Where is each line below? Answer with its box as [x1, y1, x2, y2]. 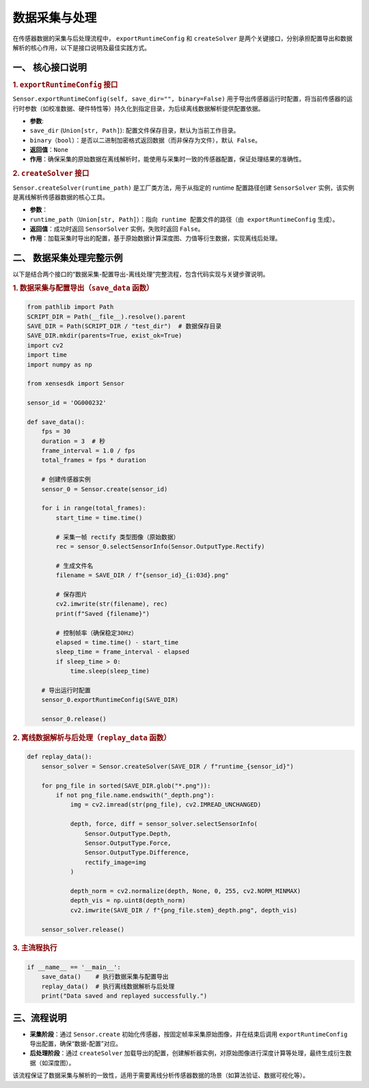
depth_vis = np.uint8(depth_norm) [70, 897, 186, 904]
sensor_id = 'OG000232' [27, 399, 107, 407]
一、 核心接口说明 [12, 62, 87, 73]
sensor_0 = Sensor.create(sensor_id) [41, 485, 168, 493]
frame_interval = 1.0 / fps [41, 447, 136, 455]
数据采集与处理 [12, 10, 97, 25]
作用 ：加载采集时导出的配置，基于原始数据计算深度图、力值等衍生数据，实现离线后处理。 [29, 234, 282, 242]
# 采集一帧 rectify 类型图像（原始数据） [55, 533, 180, 541]
